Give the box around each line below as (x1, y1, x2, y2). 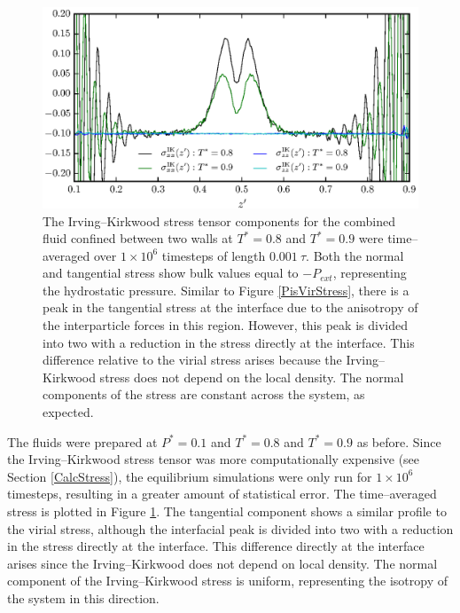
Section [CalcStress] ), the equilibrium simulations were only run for (7, 467, 372, 485)
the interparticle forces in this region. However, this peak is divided (43, 316, 408, 334)
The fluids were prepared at (7, 432, 158, 451)
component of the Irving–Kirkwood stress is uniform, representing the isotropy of (7, 571, 448, 590)
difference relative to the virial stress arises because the (43, 350, 342, 369)
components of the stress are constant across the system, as (43, 385, 365, 404)
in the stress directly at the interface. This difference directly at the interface (7, 537, 425, 555)
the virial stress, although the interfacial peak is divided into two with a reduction (7, 519, 454, 538)
